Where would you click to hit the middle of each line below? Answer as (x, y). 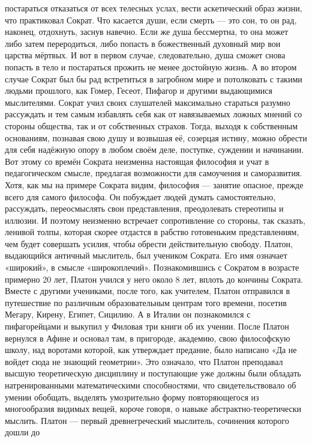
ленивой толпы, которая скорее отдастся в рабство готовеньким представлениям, (152, 232)
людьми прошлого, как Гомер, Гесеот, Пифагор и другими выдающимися (139, 91)
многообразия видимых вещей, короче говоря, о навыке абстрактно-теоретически (153, 409)
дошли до (22, 432)
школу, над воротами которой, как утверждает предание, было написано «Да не (151, 350)
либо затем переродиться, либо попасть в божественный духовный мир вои (143, 43)
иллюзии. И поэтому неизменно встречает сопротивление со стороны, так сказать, (155, 220)
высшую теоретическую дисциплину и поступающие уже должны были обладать (153, 373)
